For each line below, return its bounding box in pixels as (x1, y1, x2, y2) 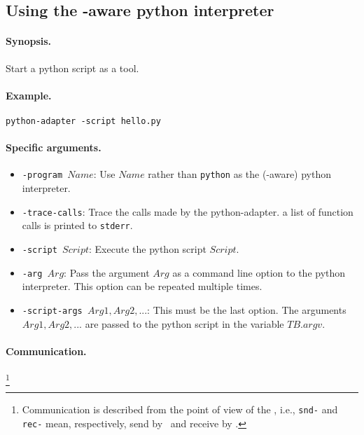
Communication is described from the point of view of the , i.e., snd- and (22, 402, 338, 417)
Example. (6, 88, 52, 102)
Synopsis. (6, 34, 52, 48)
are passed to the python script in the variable (85, 316, 284, 331)
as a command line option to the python (172, 265, 346, 279)
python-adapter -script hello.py (6, 116, 161, 126)
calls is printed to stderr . (22, 218, 133, 233)
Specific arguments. (6, 140, 101, 155)
